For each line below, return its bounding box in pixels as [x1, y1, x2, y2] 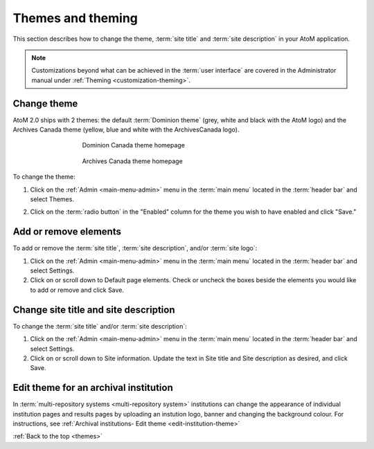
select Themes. [30, 194, 74, 203]
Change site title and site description [12, 304, 176, 315]
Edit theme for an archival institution [12, 382, 173, 394]
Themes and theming [12, 10, 139, 26]
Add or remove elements [12, 226, 121, 238]
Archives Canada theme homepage [82, 156, 183, 165]
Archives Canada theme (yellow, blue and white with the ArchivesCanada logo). [12, 125, 240, 134]
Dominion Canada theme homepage [82, 141, 185, 149]
